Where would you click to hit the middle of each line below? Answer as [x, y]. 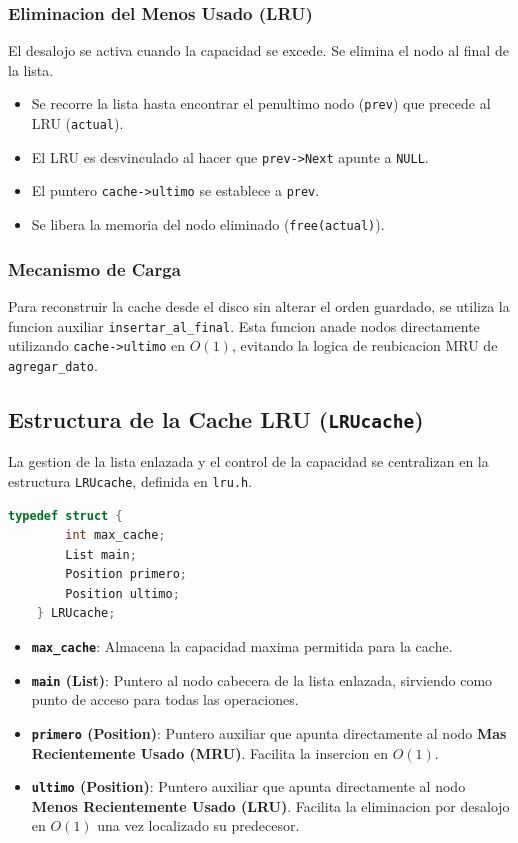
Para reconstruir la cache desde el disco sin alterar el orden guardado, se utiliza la [259, 305]
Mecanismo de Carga [94, 268]
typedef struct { [65, 515]
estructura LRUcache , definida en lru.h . [130, 480]
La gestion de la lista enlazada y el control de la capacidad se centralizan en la [248, 461]
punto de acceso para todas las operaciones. [165, 699]
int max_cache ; [115, 535]
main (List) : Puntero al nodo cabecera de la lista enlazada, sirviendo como [262, 679]
